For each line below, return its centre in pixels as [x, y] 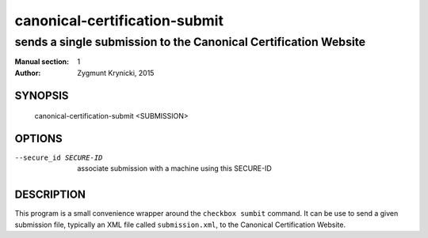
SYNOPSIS [42, 95]
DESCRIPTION [50, 195]
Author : [28, 73]
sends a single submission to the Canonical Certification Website [190, 42]
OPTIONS [38, 139]
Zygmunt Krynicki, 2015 [116, 73]
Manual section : [42, 62]
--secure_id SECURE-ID [59, 158]
